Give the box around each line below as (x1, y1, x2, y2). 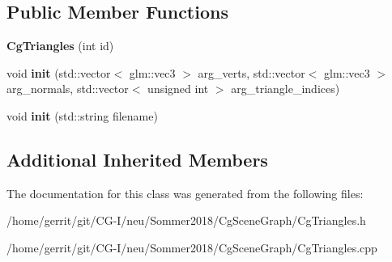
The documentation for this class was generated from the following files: (6, 184, 364, 201)
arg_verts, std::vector (198, 64, 305, 81)
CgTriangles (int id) (6, 37, 114, 54)
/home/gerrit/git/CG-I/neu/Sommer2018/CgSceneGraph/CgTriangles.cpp (6, 239, 377, 256)
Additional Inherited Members (6, 146, 268, 171)
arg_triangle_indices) (231, 80, 340, 97)
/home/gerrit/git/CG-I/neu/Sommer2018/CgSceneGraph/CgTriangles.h (6, 212, 366, 229)
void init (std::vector (6, 64, 111, 81)
